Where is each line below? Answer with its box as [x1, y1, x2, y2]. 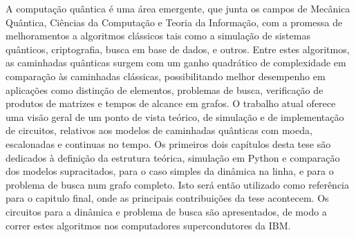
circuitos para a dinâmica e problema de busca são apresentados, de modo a [6, 204, 327, 218]
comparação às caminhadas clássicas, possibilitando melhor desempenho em [6, 68, 326, 83]
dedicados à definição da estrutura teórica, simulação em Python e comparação [6, 150, 340, 164]
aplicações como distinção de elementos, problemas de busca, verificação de [6, 82, 324, 97]
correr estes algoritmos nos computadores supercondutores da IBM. [6, 218, 291, 232]
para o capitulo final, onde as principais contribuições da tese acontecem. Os [6, 191, 329, 205]
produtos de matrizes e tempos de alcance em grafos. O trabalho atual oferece [6, 96, 336, 111]
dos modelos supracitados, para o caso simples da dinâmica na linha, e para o [6, 164, 334, 178]
